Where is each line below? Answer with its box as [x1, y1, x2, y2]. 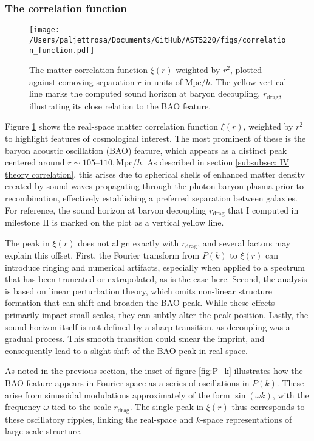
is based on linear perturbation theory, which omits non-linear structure [5, 284, 273, 297]
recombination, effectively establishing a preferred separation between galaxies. [5, 191, 298, 204]
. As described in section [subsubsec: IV [142, 156, 289, 168]
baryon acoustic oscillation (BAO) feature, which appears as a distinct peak [5, 144, 287, 156]
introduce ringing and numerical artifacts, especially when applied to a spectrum [5, 260, 305, 273]
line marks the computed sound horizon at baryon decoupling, [29, 87, 261, 100]
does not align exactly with [78, 236, 179, 249]
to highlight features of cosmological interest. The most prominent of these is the [5, 132, 306, 145]
